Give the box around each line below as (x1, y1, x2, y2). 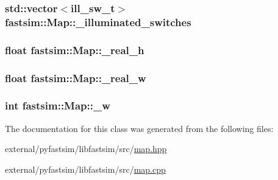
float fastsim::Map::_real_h (5, 42, 144, 57)
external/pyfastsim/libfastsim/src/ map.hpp (5, 142, 167, 155)
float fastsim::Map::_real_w (5, 70, 146, 85)
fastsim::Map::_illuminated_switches (5, 14, 191, 29)
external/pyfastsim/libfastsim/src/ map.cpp (5, 162, 166, 175)
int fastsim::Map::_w (5, 98, 110, 113)
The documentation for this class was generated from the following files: (5, 122, 274, 134)
